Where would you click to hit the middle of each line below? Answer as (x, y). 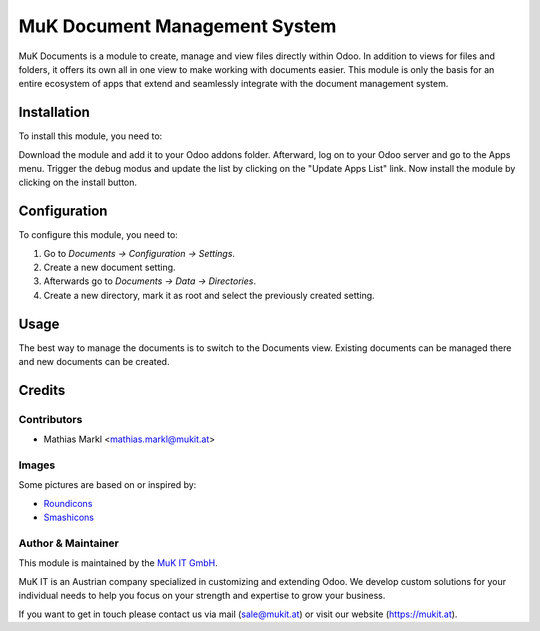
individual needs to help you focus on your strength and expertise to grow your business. (202, 596)
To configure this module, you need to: (98, 235)
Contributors (50, 419)
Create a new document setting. (109, 267)
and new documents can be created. (94, 362)
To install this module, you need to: (90, 136)
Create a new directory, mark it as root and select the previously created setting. (209, 295)
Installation (54, 112)
